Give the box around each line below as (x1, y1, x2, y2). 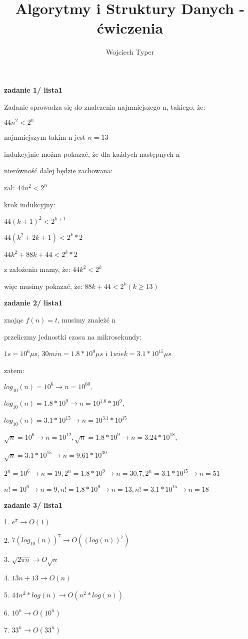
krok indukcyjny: (4, 199, 55, 209)
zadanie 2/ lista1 (4, 297, 62, 308)
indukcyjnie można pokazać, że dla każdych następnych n (4, 148, 180, 159)
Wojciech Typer (105, 47, 154, 57)
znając (4, 314, 23, 325)
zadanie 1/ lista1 (4, 84, 62, 95)
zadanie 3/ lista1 (4, 499, 62, 510)
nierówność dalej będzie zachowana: (4, 165, 113, 176)
